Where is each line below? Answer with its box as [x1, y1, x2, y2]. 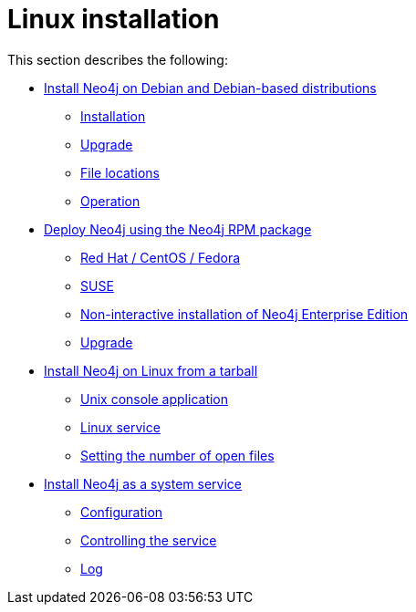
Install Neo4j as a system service [44, 475, 243, 492]
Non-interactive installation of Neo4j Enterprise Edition [80, 306, 409, 322]
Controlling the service [80, 532, 217, 548]
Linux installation [7, 4, 220, 35]
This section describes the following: [7, 51, 228, 67]
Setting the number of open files [80, 447, 275, 463]
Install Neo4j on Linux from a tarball [44, 362, 258, 379]
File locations [80, 164, 160, 181]
